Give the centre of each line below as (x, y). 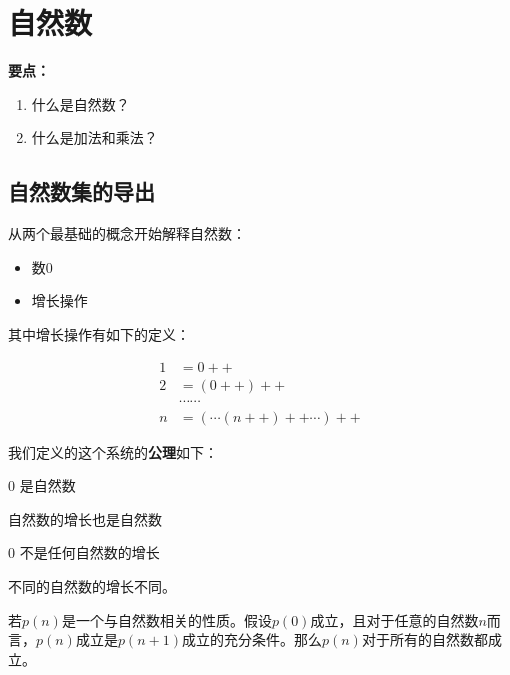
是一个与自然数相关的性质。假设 (166, 619)
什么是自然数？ (80, 103)
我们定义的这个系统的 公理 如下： (113, 451)
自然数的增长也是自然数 (85, 518)
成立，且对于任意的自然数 (394, 619)
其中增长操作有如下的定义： (99, 333)
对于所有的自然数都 (424, 639)
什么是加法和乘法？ (94, 137)
